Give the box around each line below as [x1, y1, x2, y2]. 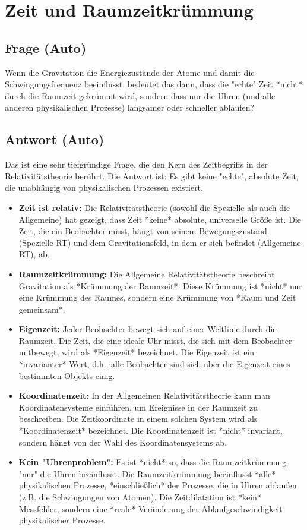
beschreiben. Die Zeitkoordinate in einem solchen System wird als [18, 412, 258, 425]
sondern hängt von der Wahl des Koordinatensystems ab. [18, 436, 227, 448]
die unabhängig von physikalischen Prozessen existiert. [5, 181, 203, 194]
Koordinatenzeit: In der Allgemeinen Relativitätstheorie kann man [18, 389, 270, 402]
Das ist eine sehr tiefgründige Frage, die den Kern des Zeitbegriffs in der [5, 158, 268, 171]
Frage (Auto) [5, 38, 87, 56]
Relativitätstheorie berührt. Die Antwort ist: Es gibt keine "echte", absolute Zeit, [5, 169, 299, 182]
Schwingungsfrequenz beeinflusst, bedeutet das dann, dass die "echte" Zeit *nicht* [5, 78, 302, 90]
